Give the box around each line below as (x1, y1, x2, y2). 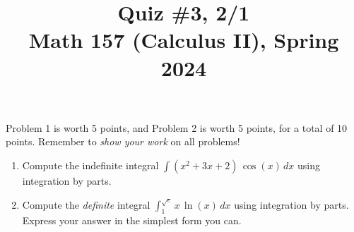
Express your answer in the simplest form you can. (22, 213, 242, 228)
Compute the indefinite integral (22, 157, 159, 172)
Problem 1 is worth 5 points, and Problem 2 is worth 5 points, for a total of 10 (6, 120, 348, 135)
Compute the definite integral (22, 197, 151, 212)
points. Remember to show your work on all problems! (6, 134, 240, 149)
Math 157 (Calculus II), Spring (28, 25, 339, 54)
